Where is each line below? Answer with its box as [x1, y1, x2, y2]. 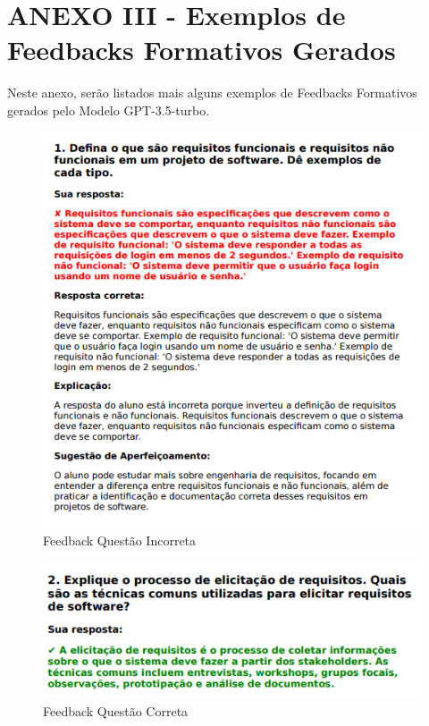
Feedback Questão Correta [43, 701, 189, 720]
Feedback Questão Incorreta [43, 531, 197, 550]
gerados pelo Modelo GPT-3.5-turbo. [7, 100, 210, 119]
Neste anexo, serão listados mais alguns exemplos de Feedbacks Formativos [7, 83, 417, 102]
